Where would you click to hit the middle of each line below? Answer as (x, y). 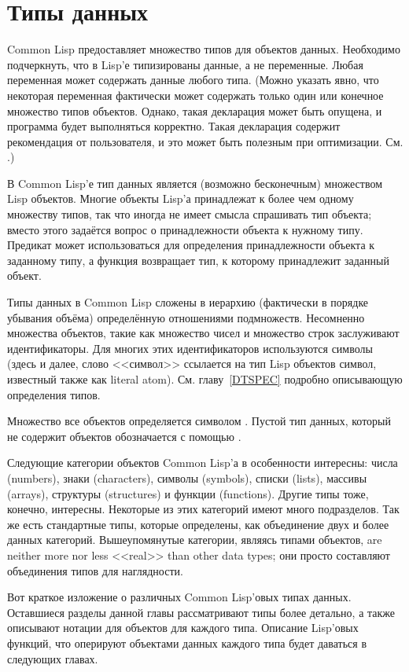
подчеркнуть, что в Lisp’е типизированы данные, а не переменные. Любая (185, 64)
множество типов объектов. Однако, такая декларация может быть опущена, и (195, 110)
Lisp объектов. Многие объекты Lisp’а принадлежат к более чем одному (181, 198)
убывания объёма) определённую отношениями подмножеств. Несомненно (186, 317)
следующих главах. (53, 658)
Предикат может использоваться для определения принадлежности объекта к (191, 245)
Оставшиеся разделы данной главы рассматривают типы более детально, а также (201, 612)
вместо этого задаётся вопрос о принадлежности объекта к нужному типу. (185, 229)
